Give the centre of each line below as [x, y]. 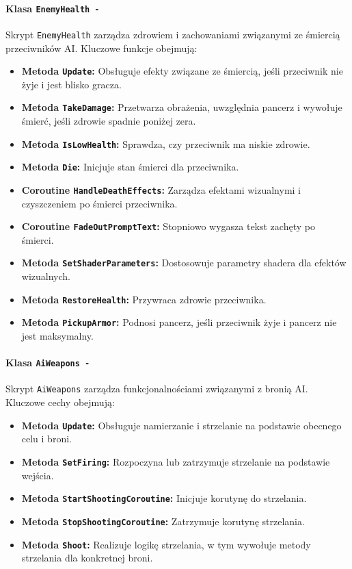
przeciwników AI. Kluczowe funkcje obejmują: [101, 48]
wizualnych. [46, 276]
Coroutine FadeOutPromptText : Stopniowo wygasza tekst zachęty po [168, 226]
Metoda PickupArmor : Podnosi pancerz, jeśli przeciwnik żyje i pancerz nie [179, 322]
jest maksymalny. [57, 335]
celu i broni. [46, 439]
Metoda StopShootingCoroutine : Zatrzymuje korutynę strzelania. [163, 521]
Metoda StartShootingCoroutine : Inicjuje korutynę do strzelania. [164, 498]
